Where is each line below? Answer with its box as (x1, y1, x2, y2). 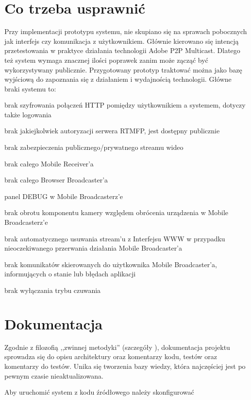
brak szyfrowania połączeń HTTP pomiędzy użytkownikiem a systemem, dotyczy (4, 100, 246, 110)
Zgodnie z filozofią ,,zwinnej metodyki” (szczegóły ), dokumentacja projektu (4, 342, 230, 352)
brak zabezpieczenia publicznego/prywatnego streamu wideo (4, 142, 184, 152)
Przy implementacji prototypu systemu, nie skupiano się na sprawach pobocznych (4, 26, 247, 36)
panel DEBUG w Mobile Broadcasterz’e (4, 191, 123, 201)
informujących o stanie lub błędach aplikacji (4, 269, 136, 279)
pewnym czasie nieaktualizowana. (4, 370, 103, 381)
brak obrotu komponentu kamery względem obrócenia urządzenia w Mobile (4, 207, 229, 218)
